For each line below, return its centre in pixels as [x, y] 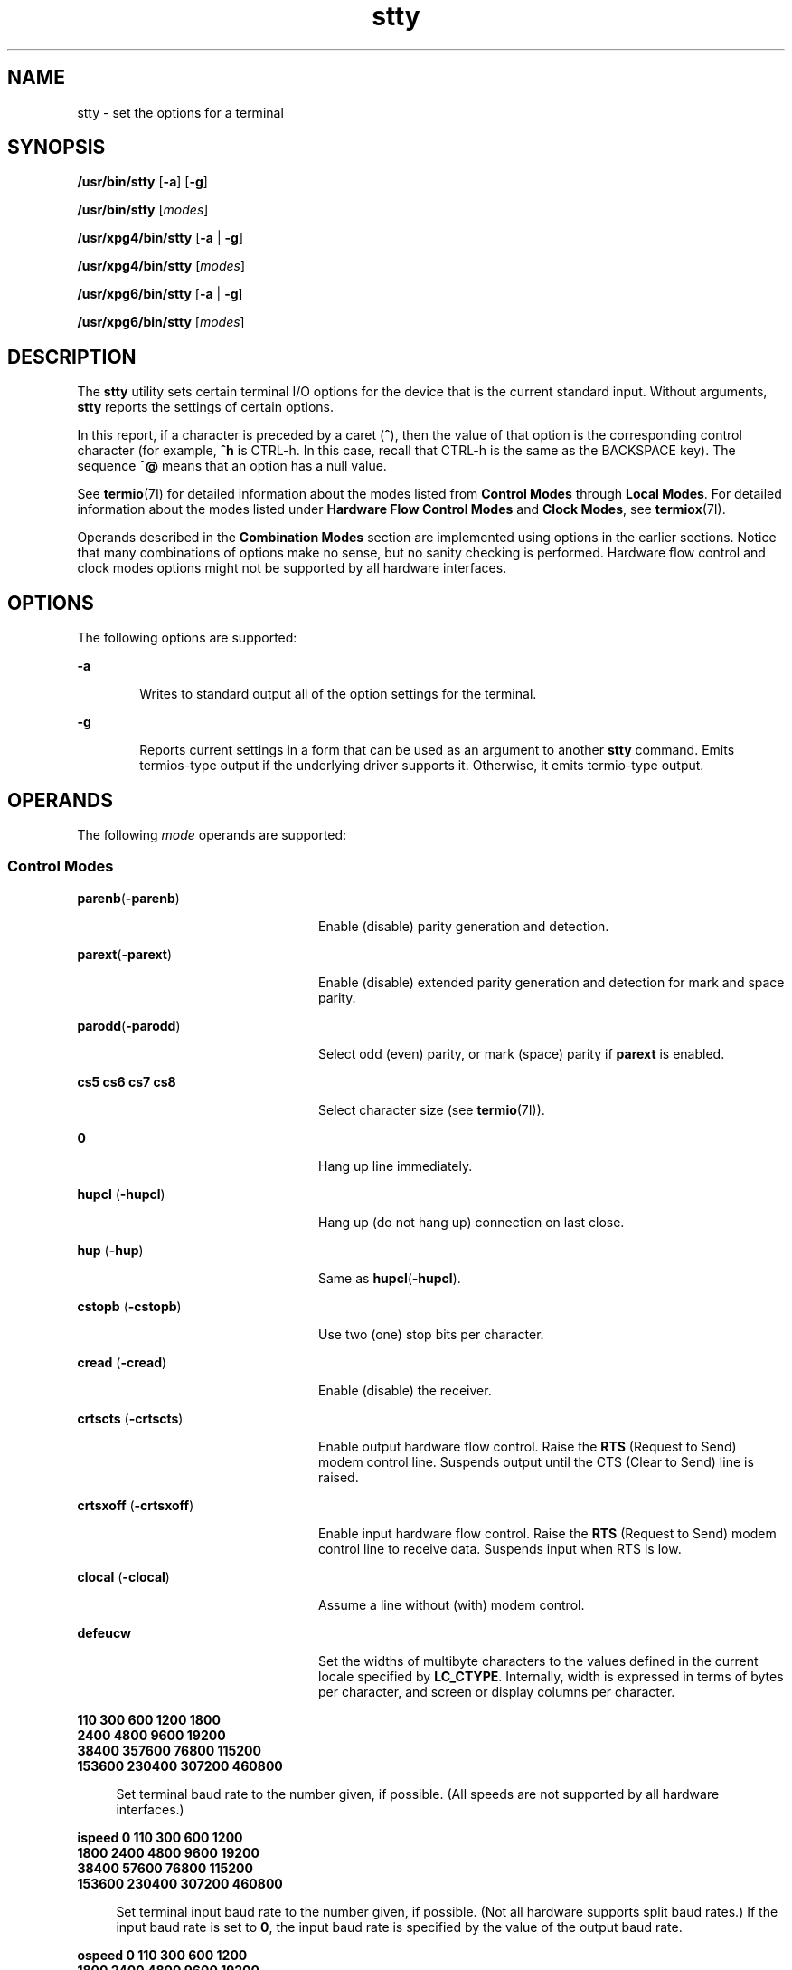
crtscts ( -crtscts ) [130, 1418]
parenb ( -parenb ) [128, 898]
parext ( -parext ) [125, 954]
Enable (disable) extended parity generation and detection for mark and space [552, 982]
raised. [339, 1477]
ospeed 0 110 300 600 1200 [162, 1955]
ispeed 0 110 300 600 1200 [160, 1837]
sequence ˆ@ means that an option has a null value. [232, 466]
